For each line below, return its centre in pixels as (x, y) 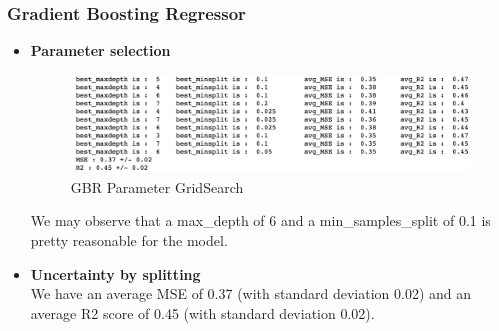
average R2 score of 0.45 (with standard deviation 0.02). (202, 312)
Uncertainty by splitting (115, 273)
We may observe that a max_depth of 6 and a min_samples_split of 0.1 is (260, 220)
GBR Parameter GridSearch (157, 186)
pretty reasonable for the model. (129, 240)
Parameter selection (100, 50)
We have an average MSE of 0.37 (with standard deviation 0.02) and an (251, 293)
